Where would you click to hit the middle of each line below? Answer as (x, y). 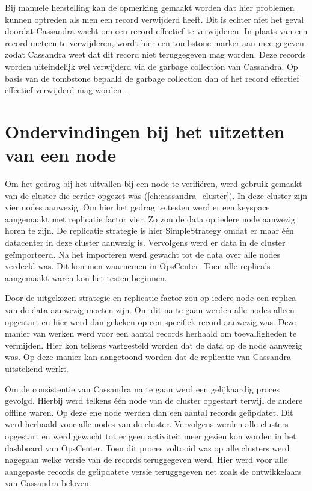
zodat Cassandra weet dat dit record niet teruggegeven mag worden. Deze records (155, 54)
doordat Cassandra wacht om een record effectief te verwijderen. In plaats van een (156, 31)
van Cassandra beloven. (48, 483)
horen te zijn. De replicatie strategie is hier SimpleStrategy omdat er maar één (149, 230)
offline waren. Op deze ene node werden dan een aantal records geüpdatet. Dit (149, 412)
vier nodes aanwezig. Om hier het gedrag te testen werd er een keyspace (137, 207)
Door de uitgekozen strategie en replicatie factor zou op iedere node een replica (151, 298)
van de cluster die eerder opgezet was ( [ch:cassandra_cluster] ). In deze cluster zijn (156, 195)
